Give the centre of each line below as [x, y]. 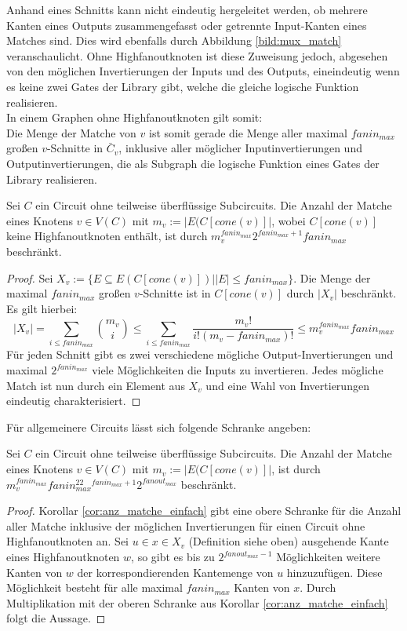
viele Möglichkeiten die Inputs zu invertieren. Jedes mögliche [238, 370]
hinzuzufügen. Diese [334, 572]
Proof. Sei [30, 277]
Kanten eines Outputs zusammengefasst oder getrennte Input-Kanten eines [187, 25]
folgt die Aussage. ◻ [56, 618]
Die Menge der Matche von [71, 132]
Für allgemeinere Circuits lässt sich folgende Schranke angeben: [159, 427]
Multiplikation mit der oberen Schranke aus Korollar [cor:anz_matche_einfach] [197, 602]
